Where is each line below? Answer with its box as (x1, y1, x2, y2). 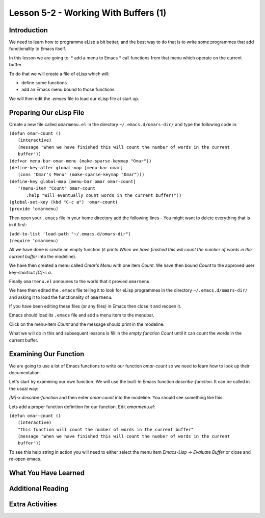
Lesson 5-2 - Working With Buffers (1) (9, 7, 167, 18)
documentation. (9, 369, 41, 375)
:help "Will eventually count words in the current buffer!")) (26, 192, 182, 198)
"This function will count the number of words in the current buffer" (18, 427, 194, 432)
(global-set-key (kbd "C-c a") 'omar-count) (9, 199, 118, 205)
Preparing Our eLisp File (9, 108, 84, 117)
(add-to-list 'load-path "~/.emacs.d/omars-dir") (9, 231, 131, 236)
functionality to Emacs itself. (9, 46, 66, 52)
